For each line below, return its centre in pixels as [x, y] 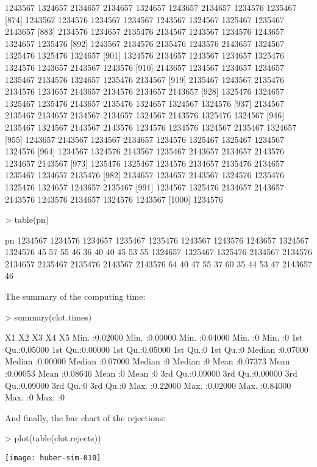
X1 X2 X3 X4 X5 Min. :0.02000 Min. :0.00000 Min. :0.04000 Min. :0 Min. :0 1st [154, 337]
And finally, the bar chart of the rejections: [85, 417]
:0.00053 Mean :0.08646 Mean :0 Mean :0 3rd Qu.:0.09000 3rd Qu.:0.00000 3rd [151, 373]
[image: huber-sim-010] [53, 458]
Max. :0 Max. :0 [35, 397]
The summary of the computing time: [75, 296]
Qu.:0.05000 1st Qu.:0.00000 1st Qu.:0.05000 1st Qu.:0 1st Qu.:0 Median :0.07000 [157, 349]
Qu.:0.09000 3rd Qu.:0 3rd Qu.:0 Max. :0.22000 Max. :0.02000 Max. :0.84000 [148, 385]
